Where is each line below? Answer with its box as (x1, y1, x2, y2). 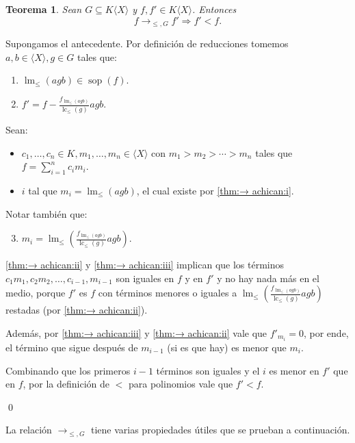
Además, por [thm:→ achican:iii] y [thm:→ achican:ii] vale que (5, 325, 267, 340)
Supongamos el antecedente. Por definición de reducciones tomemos (5, 36, 289, 51)
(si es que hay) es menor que (167, 340, 287, 354)
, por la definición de (23, 377, 109, 391)
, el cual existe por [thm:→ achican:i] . (136, 183, 294, 197)
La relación (5, 422, 52, 437)
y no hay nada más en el (217, 270, 319, 285)
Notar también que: (5, 206, 88, 220)
